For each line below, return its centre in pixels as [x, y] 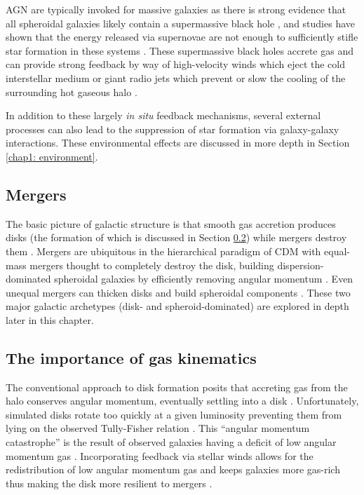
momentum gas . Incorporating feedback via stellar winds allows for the [160, 455]
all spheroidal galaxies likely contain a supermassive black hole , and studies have [181, 23]
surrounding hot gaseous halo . [72, 91]
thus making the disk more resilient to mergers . [109, 483]
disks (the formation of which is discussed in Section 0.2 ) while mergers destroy [176, 237]
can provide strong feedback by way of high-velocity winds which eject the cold [175, 64]
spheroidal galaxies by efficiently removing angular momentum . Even [204, 279]
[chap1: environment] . [52, 156]
